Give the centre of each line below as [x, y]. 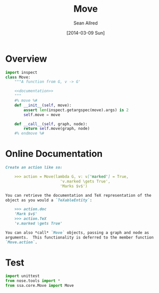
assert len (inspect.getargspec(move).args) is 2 [76, 110]
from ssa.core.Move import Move [39, 286]
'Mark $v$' [26, 214]
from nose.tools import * [33, 281]
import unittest [22, 276]
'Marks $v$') [74, 186]
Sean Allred [86, 23]
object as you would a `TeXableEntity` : [49, 200]
